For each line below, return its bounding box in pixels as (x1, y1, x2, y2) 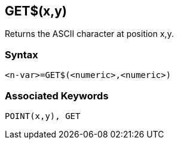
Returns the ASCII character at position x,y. (5, 29, 174, 39)
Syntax (5, 48, 38, 61)
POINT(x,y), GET (5, 111, 81, 121)
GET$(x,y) (5, 4, 67, 18)
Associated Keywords (5, 89, 109, 102)
